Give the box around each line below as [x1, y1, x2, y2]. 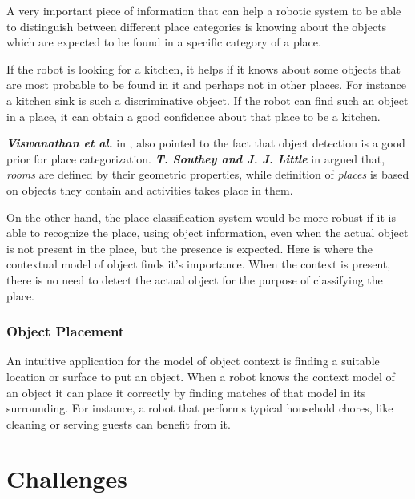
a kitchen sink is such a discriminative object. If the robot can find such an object [6, 91, 409, 108]
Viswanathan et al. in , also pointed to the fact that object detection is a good [6, 135, 405, 151]
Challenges [6, 462, 127, 495]
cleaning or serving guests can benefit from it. [6, 415, 231, 432]
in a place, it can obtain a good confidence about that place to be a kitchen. [6, 107, 381, 124]
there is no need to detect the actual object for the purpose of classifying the [6, 271, 383, 288]
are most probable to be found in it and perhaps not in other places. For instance [6, 76, 406, 93]
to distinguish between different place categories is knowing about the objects [6, 18, 387, 34]
